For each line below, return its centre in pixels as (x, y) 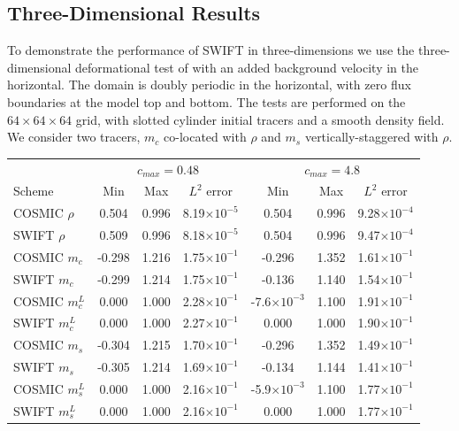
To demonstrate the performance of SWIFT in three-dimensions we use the (211, 50)
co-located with (205, 137)
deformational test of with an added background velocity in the (247, 67)
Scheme (34, 191)
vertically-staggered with (371, 137)
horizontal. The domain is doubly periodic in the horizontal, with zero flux (209, 85)
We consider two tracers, (74, 137)
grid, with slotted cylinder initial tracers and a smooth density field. (260, 119)
